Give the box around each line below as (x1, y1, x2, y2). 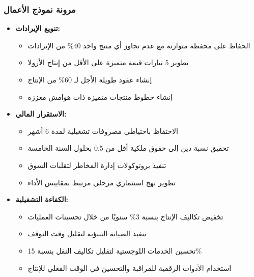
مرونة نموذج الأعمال (4, 3, 76, 15)
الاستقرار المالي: (15, 108, 67, 119)
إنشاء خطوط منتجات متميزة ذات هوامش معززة (27, 91, 173, 102)
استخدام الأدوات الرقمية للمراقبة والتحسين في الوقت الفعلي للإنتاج (27, 262, 232, 273)
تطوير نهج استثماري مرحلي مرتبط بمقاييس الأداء (27, 177, 176, 187)
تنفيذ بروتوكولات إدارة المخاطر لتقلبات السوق (27, 159, 166, 170)
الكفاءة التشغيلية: (15, 194, 68, 205)
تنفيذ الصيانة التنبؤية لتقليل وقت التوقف (27, 228, 147, 239)
